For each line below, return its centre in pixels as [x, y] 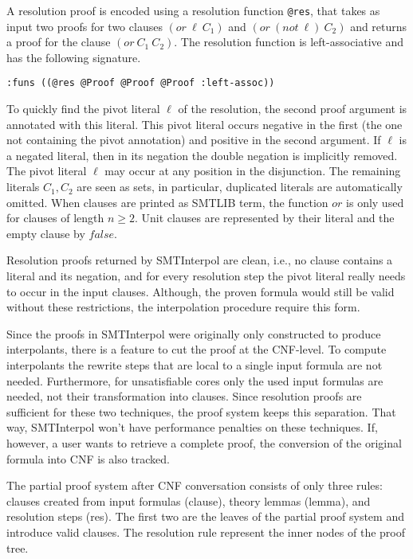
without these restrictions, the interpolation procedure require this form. [183, 307]
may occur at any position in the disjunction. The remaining [253, 171]
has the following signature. [74, 57]
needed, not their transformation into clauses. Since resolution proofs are [184, 396]
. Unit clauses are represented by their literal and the [265, 218]
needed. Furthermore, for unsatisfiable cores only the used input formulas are [195, 380]
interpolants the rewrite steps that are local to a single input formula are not [195, 365]
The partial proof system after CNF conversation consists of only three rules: [195, 485]
